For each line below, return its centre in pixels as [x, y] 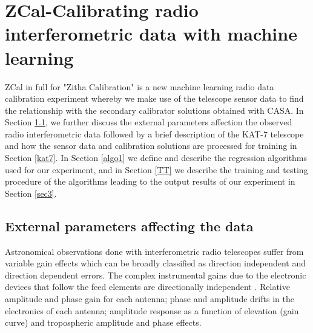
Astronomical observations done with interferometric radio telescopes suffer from [154, 251]
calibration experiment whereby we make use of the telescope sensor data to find [154, 98]
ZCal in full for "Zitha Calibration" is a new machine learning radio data [140, 86]
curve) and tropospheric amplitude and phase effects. [103, 322]
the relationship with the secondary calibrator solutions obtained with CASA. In [154, 110]
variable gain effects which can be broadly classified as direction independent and [156, 263]
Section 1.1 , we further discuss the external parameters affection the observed [149, 122]
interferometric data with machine [151, 34]
